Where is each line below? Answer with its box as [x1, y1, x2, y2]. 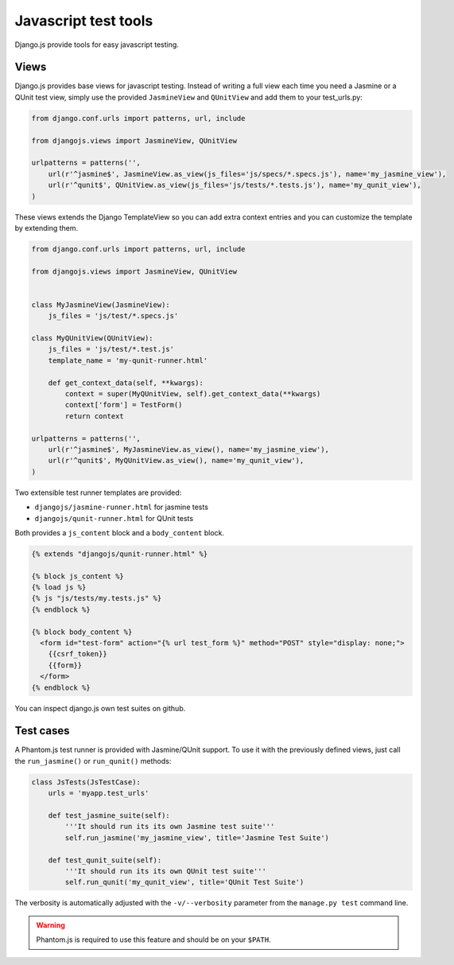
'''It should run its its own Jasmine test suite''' [64, 822, 275, 831]
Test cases [14, 724, 71, 737]
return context [64, 411, 125, 421]
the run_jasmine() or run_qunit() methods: [14, 756, 172, 765]
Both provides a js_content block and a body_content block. [14, 527, 225, 537]
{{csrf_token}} [48, 649, 107, 659]
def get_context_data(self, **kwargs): [48, 378, 204, 387]
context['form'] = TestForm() [64, 400, 183, 410]
